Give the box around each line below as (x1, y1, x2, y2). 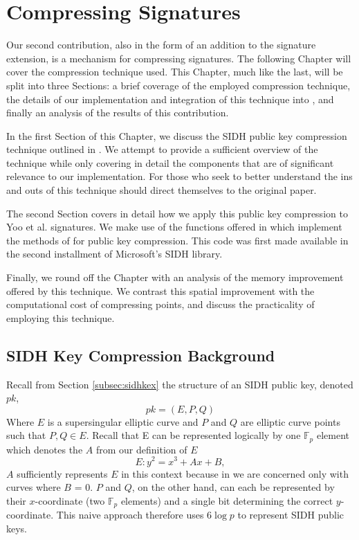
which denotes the (6, 442, 83, 456)
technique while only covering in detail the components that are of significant (6, 155, 334, 170)
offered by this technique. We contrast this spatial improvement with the (6, 283, 315, 298)
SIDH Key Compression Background (6, 344, 275, 366)
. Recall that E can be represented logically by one (86, 428, 301, 442)
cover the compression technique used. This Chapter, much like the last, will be (6, 64, 343, 79)
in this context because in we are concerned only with (121, 466, 349, 480)
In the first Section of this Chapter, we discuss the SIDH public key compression (6, 128, 347, 143)
